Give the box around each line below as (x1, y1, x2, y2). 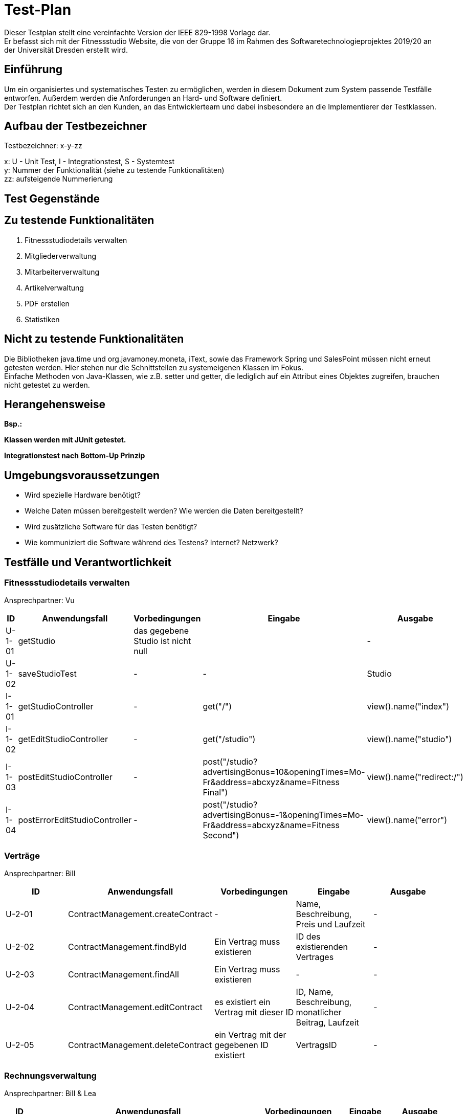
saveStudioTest (18, 669, 77, 679)
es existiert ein (214, 997, 271, 1008)
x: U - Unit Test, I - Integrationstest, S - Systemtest (4, 157, 174, 166)
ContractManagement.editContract (68, 1002, 203, 1013)
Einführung (4, 63, 62, 76)
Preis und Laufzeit (296, 919, 366, 930)
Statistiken (25, 315, 60, 324)
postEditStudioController (18, 772, 113, 783)
